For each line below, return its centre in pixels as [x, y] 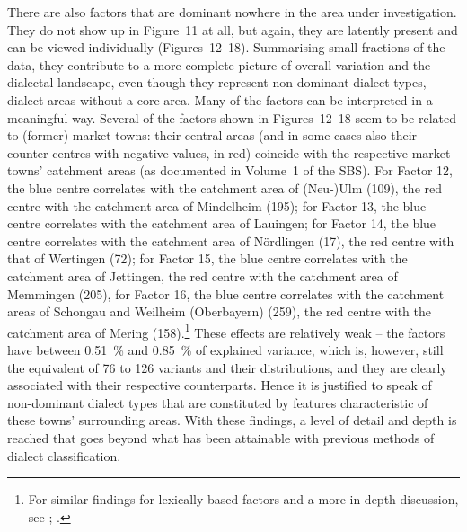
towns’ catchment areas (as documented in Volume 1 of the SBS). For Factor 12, [230, 170]
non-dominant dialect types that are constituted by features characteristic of [218, 402]
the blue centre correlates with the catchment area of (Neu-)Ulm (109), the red [225, 187]
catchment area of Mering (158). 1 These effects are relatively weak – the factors [226, 331]
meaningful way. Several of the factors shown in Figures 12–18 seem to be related [232, 117]
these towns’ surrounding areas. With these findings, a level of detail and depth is [232, 420]
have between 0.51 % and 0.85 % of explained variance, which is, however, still [225, 349]
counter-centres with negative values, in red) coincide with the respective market [229, 152]
